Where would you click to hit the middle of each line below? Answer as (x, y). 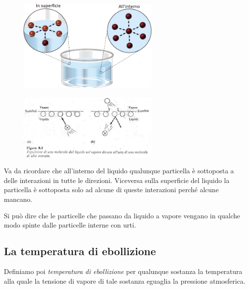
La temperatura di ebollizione (80, 251)
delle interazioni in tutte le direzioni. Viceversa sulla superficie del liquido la (117, 180)
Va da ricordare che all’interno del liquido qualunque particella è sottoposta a (119, 171)
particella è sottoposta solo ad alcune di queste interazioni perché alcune (111, 190)
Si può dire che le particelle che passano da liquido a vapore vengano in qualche (122, 215)
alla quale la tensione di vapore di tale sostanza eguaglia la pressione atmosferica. (125, 281)
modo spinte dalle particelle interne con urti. (70, 225)
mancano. (18, 199)
